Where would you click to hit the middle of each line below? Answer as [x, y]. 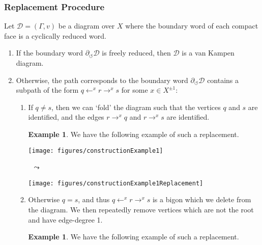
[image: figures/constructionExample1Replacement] [116, 183]
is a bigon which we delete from [202, 199]
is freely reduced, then [136, 53]
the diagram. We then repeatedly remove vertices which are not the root [141, 210]
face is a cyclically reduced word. [55, 35]
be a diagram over [86, 26]
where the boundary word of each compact [192, 26]
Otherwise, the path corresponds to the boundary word [102, 80]
